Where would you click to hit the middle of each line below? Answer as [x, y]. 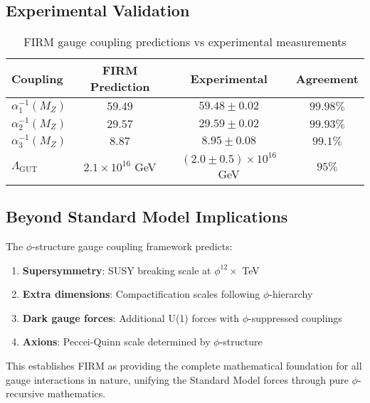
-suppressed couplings [295, 317]
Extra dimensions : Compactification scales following [141, 294]
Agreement [327, 78]
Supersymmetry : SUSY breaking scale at [117, 270]
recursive [25, 393]
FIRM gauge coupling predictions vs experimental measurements [185, 42]
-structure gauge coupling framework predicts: [132, 246]
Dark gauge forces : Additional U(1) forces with [131, 317]
